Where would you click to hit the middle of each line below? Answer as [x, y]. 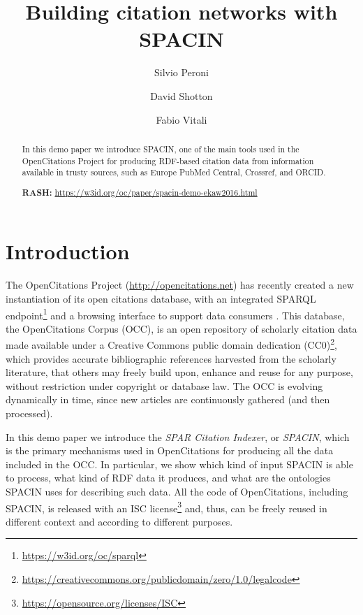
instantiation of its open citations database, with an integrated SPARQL [161, 298]
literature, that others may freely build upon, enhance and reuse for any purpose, [179, 372]
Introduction [68, 251]
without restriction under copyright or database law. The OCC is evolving [164, 385]
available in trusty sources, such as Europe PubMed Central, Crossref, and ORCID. [174, 172]
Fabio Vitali [181, 119]
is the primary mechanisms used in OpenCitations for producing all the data [170, 450]
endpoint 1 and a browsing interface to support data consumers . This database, [175, 314]
